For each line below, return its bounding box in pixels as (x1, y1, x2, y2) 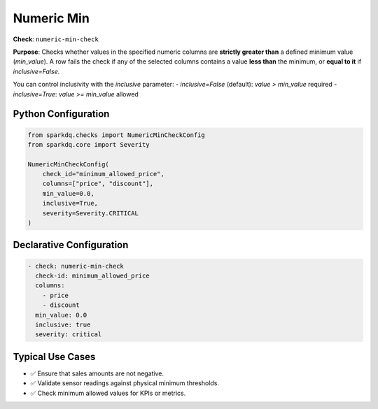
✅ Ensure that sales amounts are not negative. (30, 369, 164, 378)
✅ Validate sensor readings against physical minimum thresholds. (30, 379, 220, 387)
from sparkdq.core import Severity (27, 141, 150, 148)
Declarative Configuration (13, 239, 129, 251)
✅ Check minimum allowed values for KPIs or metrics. (30, 389, 186, 397)
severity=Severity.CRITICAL (42, 209, 139, 217)
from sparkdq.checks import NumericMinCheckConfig (27, 131, 206, 139)
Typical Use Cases (13, 350, 96, 363)
